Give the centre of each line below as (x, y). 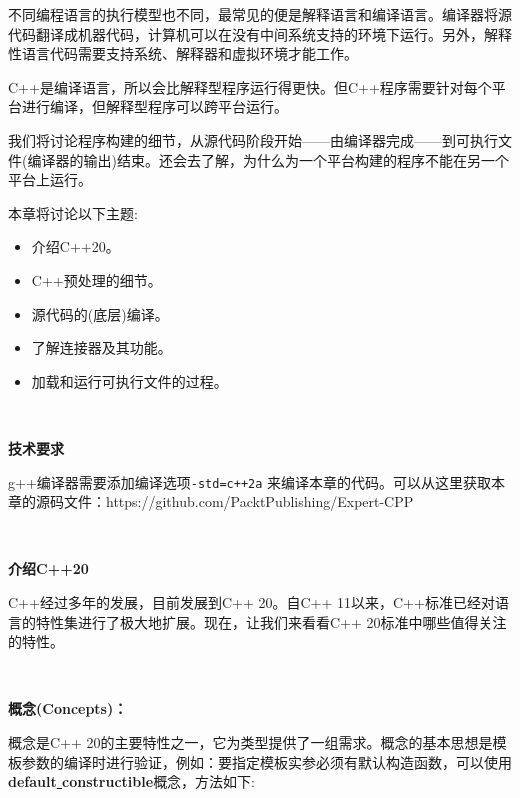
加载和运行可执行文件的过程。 (129, 380)
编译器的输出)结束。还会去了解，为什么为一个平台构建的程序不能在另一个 (268, 159)
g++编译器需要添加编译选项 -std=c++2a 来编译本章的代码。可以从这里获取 (250, 481)
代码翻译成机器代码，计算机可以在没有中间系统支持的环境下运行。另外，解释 (260, 33)
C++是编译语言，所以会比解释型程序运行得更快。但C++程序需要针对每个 (250, 86)
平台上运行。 (50, 179)
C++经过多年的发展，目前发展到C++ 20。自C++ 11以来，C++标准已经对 (251, 601)
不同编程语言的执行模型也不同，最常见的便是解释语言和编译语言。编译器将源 (260, 14)
